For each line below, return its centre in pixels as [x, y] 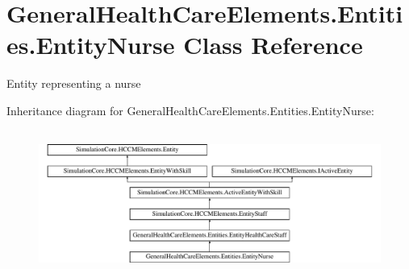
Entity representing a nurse [74, 83]
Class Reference [273, 45]
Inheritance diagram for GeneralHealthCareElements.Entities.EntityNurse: [190, 110]
